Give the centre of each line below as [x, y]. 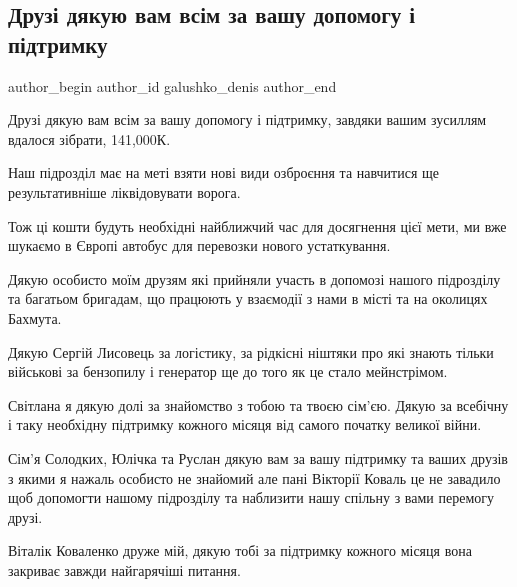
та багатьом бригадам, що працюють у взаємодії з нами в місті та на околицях [248, 298]
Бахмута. [35, 317]
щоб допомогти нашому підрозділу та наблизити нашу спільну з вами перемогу [251, 497]
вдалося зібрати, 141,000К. [89, 138]
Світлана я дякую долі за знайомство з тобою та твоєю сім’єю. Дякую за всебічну [258, 404]
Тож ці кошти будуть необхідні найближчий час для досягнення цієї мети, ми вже [257, 225]
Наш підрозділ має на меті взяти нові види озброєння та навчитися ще [224, 172]
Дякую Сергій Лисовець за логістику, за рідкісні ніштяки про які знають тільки [251, 351]
